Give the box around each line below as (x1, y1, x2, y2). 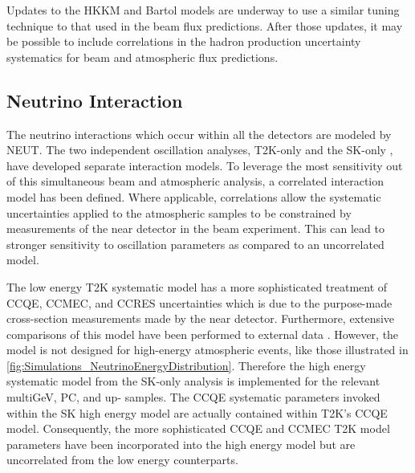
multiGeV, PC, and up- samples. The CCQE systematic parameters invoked (6, 389, 380, 406)
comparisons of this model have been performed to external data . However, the (6, 325, 399, 342)
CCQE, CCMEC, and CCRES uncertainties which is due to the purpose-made (6, 294, 393, 311)
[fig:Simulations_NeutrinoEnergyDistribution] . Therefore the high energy (6, 357, 366, 373)
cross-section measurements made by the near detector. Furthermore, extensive (6, 310, 395, 327)
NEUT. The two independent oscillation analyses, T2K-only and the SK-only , (6, 141, 393, 158)
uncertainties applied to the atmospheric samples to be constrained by (6, 204, 352, 221)
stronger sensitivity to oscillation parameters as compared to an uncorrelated (6, 235, 384, 252)
